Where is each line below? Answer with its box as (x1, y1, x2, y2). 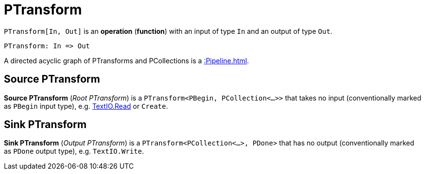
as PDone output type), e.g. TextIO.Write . (4, 147, 144, 156)
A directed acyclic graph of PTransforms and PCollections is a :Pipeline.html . (4, 56, 249, 65)
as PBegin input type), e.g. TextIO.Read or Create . (4, 101, 168, 110)
